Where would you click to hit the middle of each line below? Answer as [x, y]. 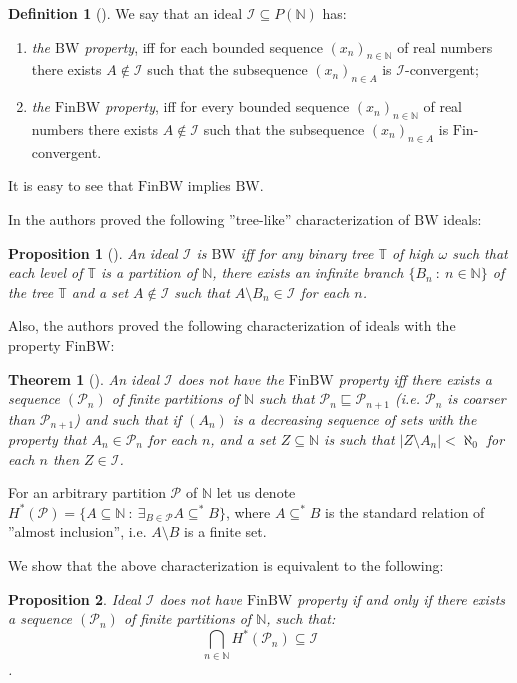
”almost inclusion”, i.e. [77, 531]
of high [412, 252]
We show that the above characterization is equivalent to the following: [226, 565]
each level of [45, 272]
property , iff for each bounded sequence [203, 46]
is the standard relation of [405, 511]
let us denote [256, 492]
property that [47, 439]
